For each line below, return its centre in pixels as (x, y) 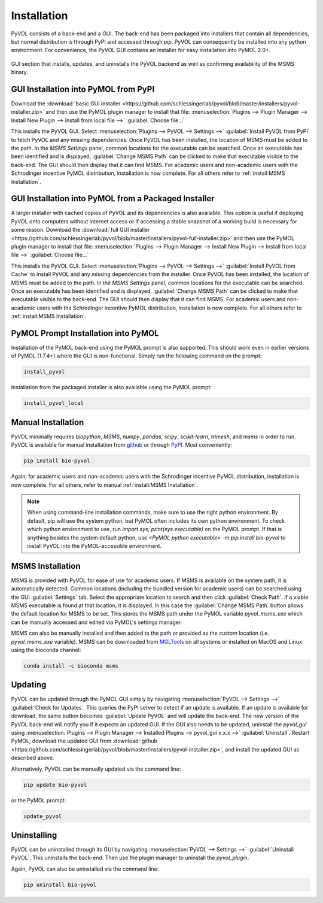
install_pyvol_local (54, 403)
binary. (19, 72)
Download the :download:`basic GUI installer (66, 104)
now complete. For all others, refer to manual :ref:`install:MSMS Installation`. (105, 484)
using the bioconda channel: (46, 650)
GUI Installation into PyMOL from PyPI (83, 89)
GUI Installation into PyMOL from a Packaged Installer (113, 199)
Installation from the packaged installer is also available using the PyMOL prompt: (112, 387)
